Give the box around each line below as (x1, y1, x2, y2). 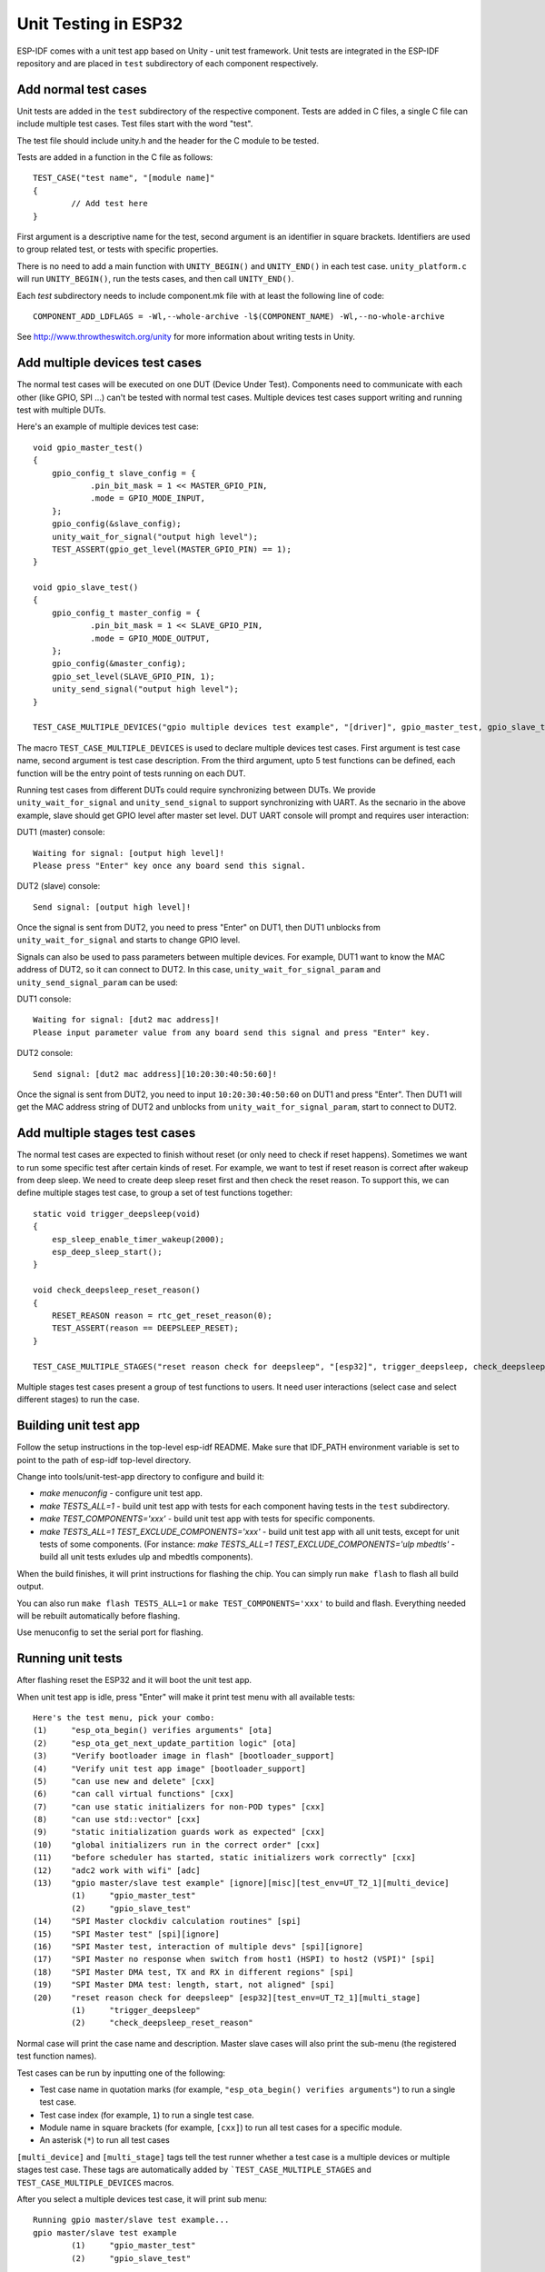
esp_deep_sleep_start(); (51, 1247, 163, 1257)
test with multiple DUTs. (16, 404, 106, 415)
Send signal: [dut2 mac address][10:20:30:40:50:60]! (33, 1069, 277, 1079)
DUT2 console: (16, 1048, 74, 1059)
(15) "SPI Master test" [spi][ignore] (33, 1928, 220, 1939)
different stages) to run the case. (16, 1394, 140, 1405)
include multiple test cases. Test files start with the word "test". (16, 118, 253, 129)
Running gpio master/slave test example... (33, 2215, 230, 2226)
